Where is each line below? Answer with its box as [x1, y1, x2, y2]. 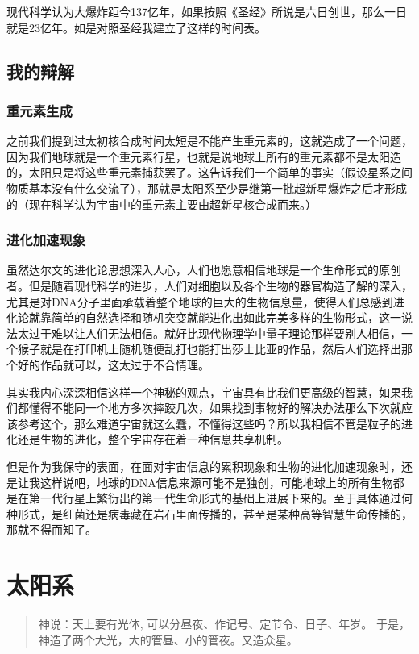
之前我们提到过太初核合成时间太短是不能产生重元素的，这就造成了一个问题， [6, 132, 413, 149]
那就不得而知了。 [6, 521, 97, 538]
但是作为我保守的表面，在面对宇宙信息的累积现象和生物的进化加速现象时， [6, 457, 401, 474]
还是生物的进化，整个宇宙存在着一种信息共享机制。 [17, 431, 288, 448]
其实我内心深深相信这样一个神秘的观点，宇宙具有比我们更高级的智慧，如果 [6, 383, 401, 400]
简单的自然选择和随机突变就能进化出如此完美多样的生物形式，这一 [51, 309, 401, 326]
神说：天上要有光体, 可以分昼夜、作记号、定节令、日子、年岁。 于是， [38, 615, 411, 631]
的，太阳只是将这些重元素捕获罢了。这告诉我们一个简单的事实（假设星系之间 [6, 164, 413, 181]
